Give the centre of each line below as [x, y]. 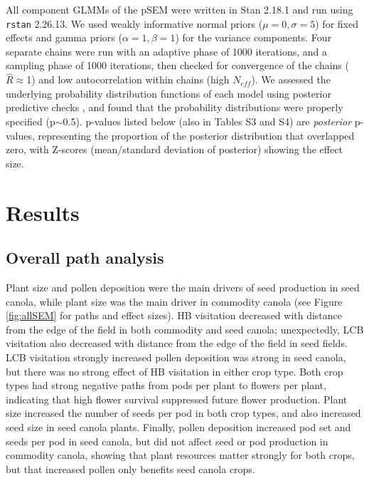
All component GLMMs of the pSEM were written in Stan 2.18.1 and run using [180, 9]
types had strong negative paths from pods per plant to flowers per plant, [166, 385]
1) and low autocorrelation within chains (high [128, 79]
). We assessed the [291, 79]
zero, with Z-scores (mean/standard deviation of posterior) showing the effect [174, 149]
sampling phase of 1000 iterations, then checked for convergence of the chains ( [177, 65]
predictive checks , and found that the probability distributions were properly [175, 107]
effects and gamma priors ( [64, 37]
